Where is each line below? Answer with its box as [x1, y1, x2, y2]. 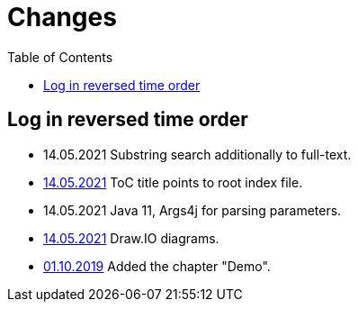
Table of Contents [7, 49, 113, 65]
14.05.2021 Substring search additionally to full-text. [43, 146, 352, 162]
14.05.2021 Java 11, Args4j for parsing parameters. [43, 202, 342, 218]
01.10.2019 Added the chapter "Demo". [43, 258, 271, 274]
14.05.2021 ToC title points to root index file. [43, 174, 303, 190]
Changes [7, 2, 117, 32]
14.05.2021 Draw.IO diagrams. [43, 230, 219, 246]
